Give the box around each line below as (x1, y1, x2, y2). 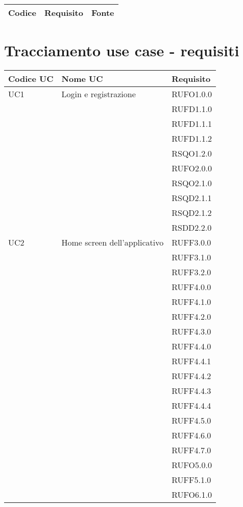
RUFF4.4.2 (172, 370, 211, 382)
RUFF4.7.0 (172, 444, 211, 456)
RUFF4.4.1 (172, 355, 211, 367)
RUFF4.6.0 (172, 429, 211, 442)
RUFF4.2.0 (172, 311, 211, 323)
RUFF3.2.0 (172, 266, 211, 278)
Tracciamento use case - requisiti (4, 40, 239, 61)
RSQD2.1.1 (172, 192, 212, 204)
